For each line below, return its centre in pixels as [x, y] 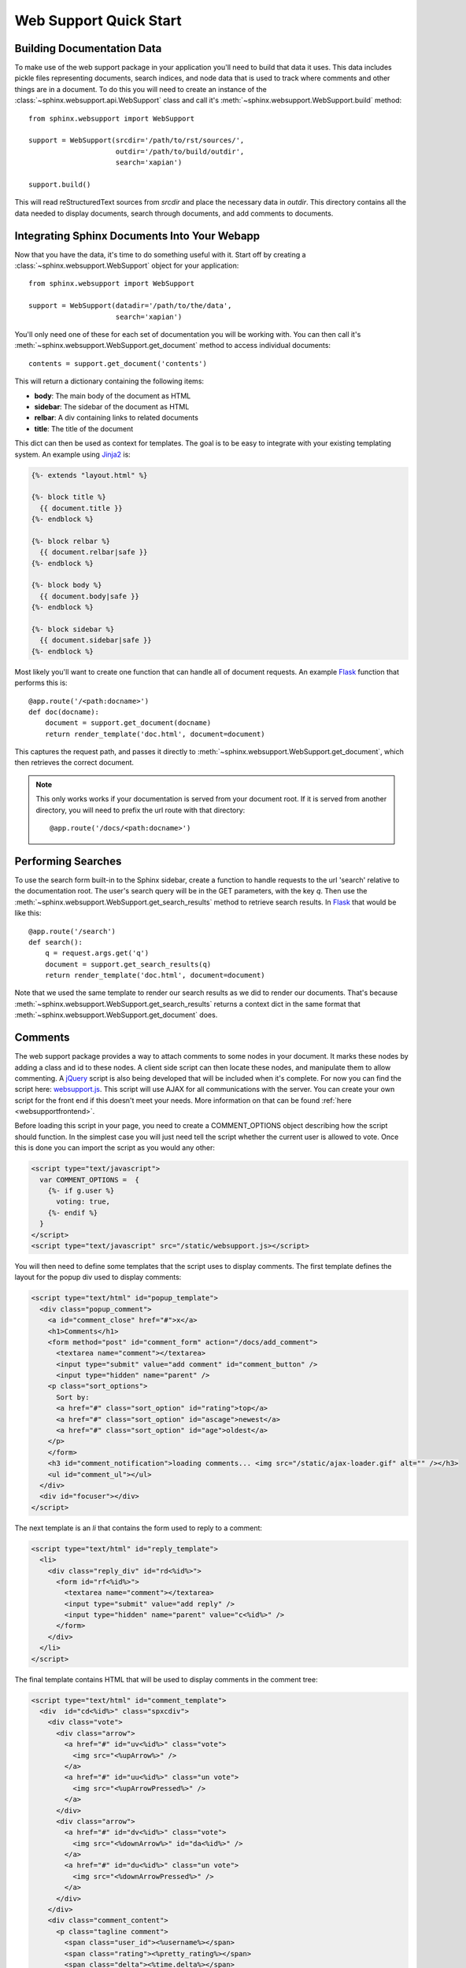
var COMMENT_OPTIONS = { [89, 1180]
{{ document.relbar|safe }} [94, 552]
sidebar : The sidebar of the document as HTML [112, 406]
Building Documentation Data [88, 48]
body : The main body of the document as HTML [113, 396]
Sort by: [73, 1397]
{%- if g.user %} [81, 1191]
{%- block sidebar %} [73, 629]
